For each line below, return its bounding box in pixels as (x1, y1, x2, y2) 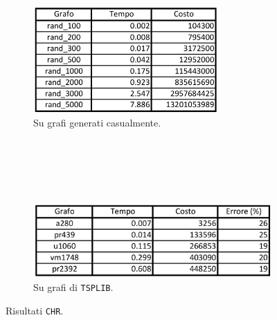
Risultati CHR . (6, 303, 64, 317)
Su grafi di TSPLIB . (33, 280, 114, 294)
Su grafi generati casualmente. (33, 115, 161, 130)
